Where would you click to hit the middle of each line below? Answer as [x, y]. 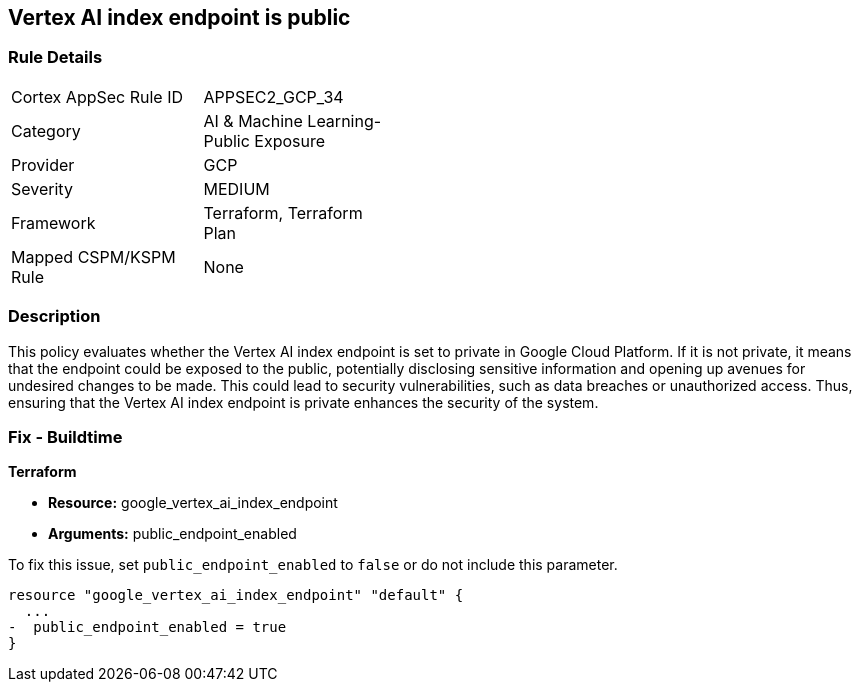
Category [46, 130]
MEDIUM [236, 188]
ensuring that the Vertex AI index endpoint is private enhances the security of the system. [303, 402]
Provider [43, 164]
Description [54, 316]
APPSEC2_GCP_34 [273, 96]
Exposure [290, 140]
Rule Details [55, 57]
